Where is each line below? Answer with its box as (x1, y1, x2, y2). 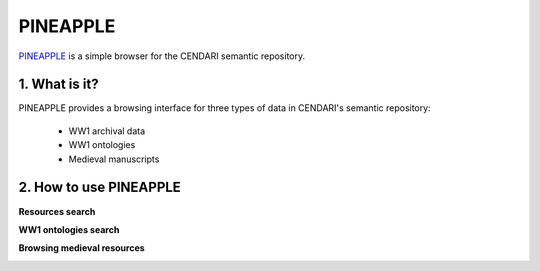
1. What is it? (18, 76, 99, 93)
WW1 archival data (68, 125, 146, 137)
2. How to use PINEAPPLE (18, 179, 182, 196)
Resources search (18, 205, 96, 217)
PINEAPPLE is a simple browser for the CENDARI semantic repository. (18, 50, 306, 62)
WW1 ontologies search (18, 223, 120, 235)
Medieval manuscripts (68, 153, 160, 165)
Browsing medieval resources (18, 242, 145, 254)
